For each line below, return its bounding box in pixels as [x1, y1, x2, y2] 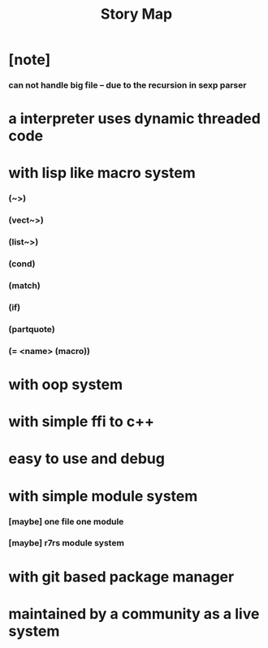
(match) [8, 280, 41, 292]
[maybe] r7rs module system [8, 538, 124, 549]
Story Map [100, 5, 173, 24]
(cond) [8, 258, 36, 270]
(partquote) [8, 323, 55, 335]
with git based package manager [8, 568, 235, 585]
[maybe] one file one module [8, 516, 124, 527]
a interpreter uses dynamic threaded [8, 110, 262, 128]
